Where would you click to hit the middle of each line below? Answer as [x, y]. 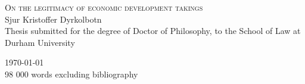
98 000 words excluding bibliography [71, 74]
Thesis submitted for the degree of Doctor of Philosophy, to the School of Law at [153, 31]
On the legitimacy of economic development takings [104, 7]
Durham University [40, 42]
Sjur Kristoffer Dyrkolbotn [53, 19]
